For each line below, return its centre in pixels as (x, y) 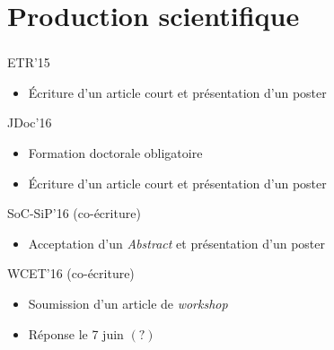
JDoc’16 (30, 122)
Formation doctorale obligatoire (115, 153)
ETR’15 (29, 62)
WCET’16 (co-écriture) (71, 273)
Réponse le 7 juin (76, 333)
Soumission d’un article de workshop (128, 304)
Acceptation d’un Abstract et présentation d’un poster (177, 243)
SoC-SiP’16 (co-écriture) (74, 213)
